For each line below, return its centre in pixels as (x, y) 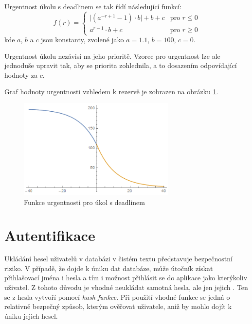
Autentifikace (50, 235)
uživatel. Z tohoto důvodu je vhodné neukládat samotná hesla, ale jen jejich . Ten (126, 287)
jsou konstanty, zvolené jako (82, 40)
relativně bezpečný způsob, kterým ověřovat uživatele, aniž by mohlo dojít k (118, 306)
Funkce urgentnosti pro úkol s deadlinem (84, 202)
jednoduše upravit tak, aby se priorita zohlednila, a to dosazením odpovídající (121, 65)
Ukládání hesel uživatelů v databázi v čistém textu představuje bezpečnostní (118, 259)
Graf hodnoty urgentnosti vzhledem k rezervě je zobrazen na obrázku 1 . (111, 91)
